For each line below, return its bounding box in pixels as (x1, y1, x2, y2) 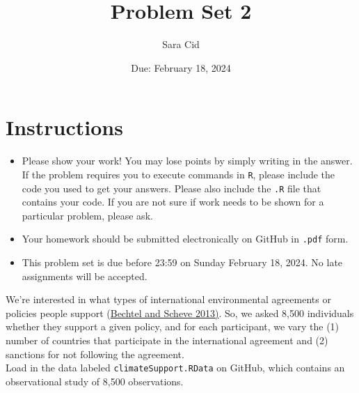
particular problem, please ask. (22, 208, 153, 222)
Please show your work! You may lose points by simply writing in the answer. (22, 153, 353, 168)
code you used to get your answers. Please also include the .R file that (22, 180, 321, 195)
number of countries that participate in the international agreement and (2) (6, 332, 328, 347)
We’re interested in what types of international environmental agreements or (6, 292, 331, 307)
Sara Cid (162, 37, 200, 52)
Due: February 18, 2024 (131, 60, 231, 75)
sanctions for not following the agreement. (6, 346, 184, 361)
